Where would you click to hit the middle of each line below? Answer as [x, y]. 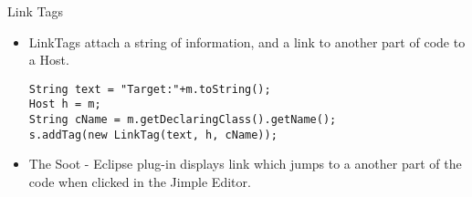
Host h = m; [65, 104]
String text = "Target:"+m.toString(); [150, 89]
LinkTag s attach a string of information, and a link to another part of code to [247, 41]
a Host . [49, 60]
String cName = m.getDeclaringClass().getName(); [183, 120]
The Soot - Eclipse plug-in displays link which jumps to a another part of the [245, 164]
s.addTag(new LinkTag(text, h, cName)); [153, 135]
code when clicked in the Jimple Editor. [140, 181]
